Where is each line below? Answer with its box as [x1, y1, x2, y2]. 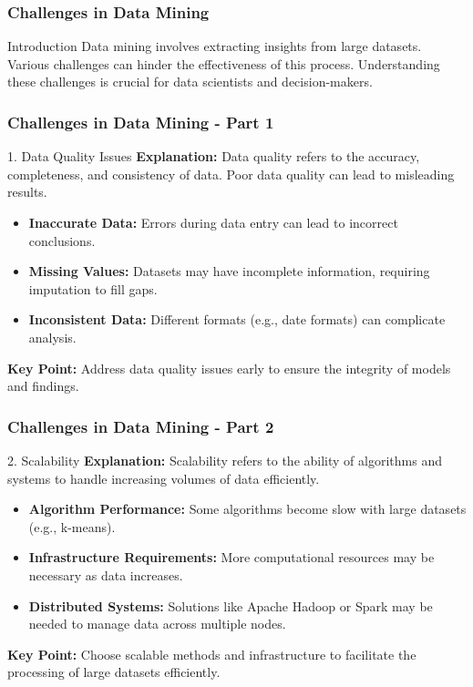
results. [7, 182, 47, 201]
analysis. [28, 327, 77, 346]
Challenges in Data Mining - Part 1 [7, 110, 274, 133]
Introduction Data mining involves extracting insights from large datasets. [7, 36, 422, 56]
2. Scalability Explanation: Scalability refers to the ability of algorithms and [7, 450, 442, 469]
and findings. [7, 376, 79, 395]
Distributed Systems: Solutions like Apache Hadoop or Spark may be [28, 596, 433, 615]
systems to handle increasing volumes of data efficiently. [7, 468, 320, 487]
